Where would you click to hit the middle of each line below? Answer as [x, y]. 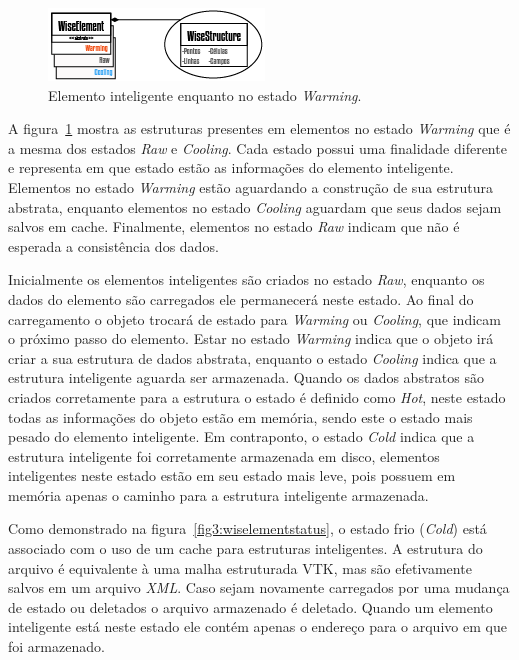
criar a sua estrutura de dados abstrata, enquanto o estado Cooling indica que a [252, 357]
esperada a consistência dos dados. [113, 245]
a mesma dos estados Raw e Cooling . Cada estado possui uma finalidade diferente [257, 147]
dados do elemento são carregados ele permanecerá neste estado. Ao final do [241, 298]
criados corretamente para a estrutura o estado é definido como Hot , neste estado [257, 396]
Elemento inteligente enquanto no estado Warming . [205, 94]
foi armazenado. [56, 646]
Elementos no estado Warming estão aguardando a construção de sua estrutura [250, 186]
